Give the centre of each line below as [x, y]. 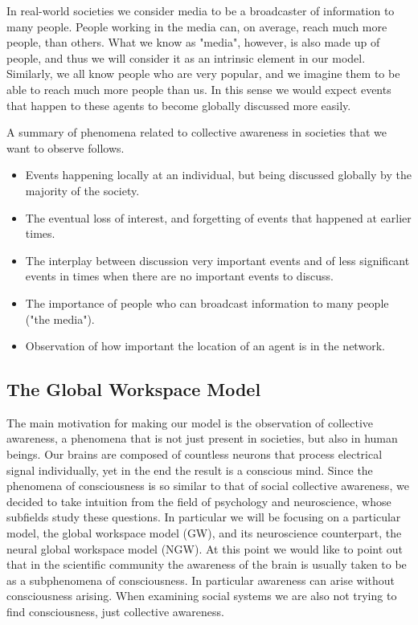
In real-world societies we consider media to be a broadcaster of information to [201, 10]
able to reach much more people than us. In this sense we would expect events [199, 89]
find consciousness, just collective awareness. [115, 612]
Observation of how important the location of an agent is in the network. [205, 346]
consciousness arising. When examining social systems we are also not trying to [202, 596]
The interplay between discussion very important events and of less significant [217, 260]
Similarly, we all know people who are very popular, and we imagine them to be [203, 74]
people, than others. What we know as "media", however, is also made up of [193, 42]
